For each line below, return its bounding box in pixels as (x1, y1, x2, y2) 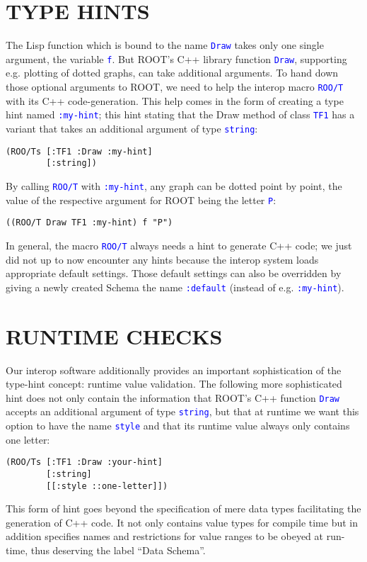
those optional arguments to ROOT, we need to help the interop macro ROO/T (6, 79, 344, 94)
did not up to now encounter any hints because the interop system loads (6, 252, 319, 266)
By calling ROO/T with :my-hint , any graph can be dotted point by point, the (6, 178, 342, 193)
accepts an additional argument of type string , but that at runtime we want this (6, 404, 359, 419)
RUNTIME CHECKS (6, 321, 223, 350)
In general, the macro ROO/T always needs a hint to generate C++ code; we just (6, 237, 352, 252)
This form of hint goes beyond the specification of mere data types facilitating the (6, 501, 361, 516)
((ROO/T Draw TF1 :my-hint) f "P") (6, 218, 173, 228)
